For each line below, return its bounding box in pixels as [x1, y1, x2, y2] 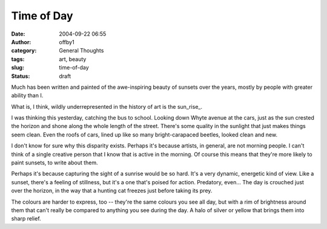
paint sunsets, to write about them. [11, 159, 98, 166]
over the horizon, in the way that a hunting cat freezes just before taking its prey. [11, 187, 213, 195]
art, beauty [59, 55, 87, 63]
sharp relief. [11, 215, 42, 222]
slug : [11, 64, 24, 71]
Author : [11, 38, 31, 45]
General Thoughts [59, 47, 104, 54]
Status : [11, 73, 30, 80]
